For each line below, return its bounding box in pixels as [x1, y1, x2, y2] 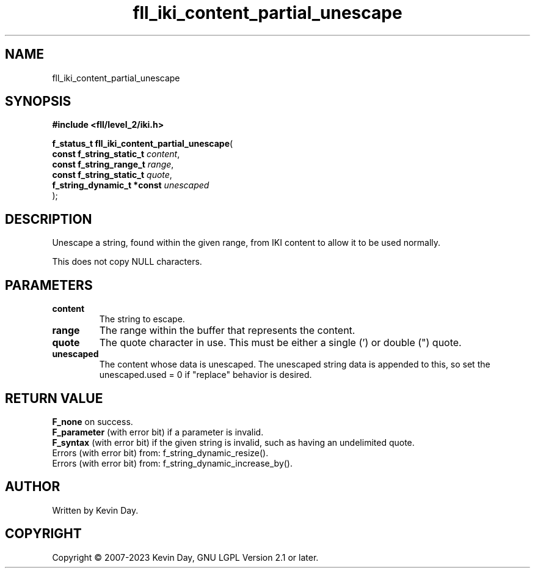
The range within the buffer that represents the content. [99, 324, 355, 337]
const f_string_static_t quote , [52, 169, 172, 180]
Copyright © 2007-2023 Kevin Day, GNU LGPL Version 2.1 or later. [52, 552, 319, 563]
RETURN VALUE [5, 390, 103, 406]
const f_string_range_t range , [52, 159, 174, 170]
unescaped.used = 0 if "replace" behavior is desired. [99, 369, 312, 380]
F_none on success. [52, 416, 133, 427]
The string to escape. [99, 314, 185, 325]
